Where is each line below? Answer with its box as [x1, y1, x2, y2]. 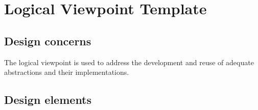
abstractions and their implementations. [4, 67, 129, 77]
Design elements [4, 92, 92, 107]
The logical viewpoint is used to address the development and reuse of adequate [4, 57, 254, 67]
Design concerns [4, 33, 91, 48]
